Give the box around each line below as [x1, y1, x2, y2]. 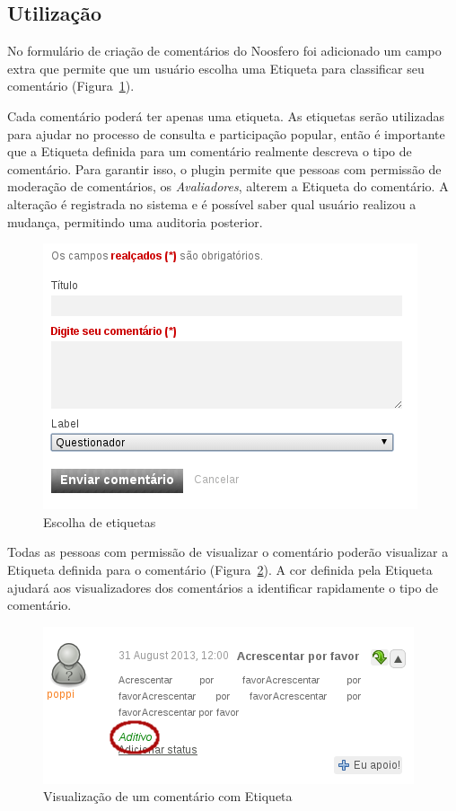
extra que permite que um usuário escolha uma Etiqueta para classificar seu [7, 58, 425, 77]
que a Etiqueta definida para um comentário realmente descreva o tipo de [7, 142, 412, 161]
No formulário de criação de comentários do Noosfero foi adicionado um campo [7, 41, 442, 60]
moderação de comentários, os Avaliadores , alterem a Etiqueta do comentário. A [7, 177, 449, 196]
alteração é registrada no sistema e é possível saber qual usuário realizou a [7, 194, 417, 213]
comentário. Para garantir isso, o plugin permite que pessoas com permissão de [7, 159, 442, 178]
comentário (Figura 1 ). [7, 76, 135, 95]
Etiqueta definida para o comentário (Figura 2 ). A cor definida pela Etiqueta [7, 560, 433, 578]
